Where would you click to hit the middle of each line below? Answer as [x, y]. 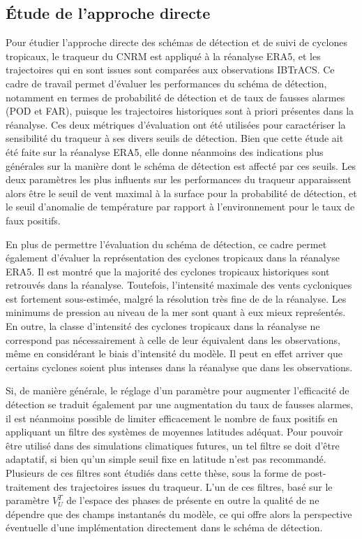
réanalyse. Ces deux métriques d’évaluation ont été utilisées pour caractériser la [176, 124]
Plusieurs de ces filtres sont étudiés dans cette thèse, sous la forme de [154, 473]
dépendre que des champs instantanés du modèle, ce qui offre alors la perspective [179, 513]
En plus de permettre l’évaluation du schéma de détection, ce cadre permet [166, 244]
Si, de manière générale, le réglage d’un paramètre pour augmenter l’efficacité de [178, 390]
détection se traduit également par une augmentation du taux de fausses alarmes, [180, 404]
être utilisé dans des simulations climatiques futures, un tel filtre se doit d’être [173, 445]
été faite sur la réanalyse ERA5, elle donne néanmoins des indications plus [165, 151]
